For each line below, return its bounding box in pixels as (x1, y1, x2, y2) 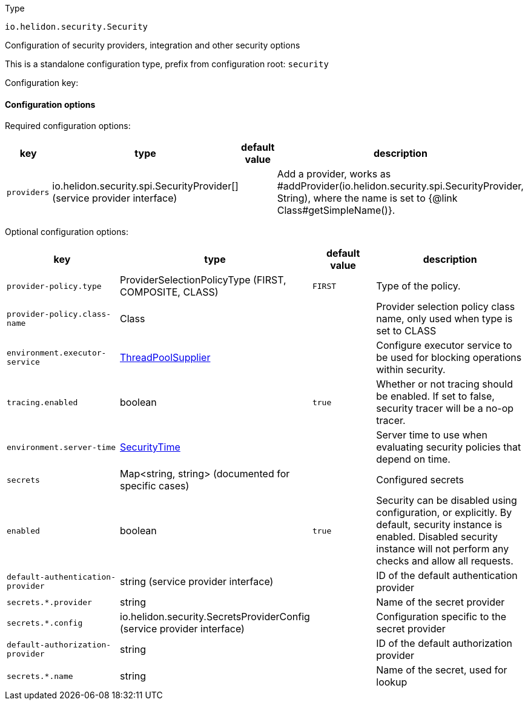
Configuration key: (5, 78, 79, 88)
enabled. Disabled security (376, 531, 498, 543)
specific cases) (120, 480, 190, 492)
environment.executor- (7, 348, 107, 358)
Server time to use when (376, 429, 487, 442)
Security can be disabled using (376, 494, 517, 507)
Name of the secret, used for (376, 664, 507, 677)
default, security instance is (376, 518, 503, 531)
